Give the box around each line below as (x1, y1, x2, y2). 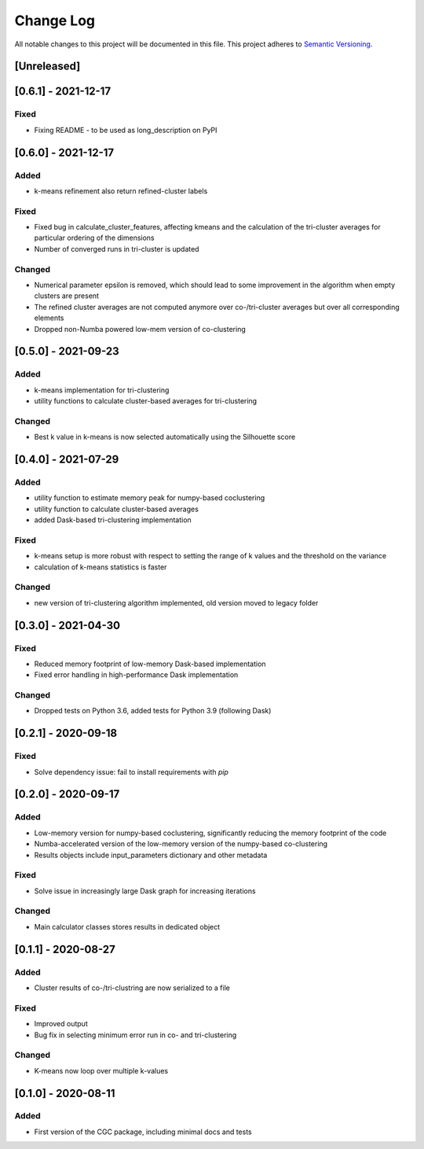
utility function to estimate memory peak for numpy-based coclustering (34, 493, 265, 503)
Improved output (34, 1019, 88, 1029)
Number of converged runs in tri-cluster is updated (34, 244, 199, 253)
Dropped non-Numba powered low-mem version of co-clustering (34, 324, 247, 333)
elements (34, 313, 64, 322)
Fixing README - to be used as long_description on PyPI (34, 125, 217, 134)
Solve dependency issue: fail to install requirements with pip (34, 767, 229, 776)
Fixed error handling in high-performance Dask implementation (34, 670, 239, 679)
